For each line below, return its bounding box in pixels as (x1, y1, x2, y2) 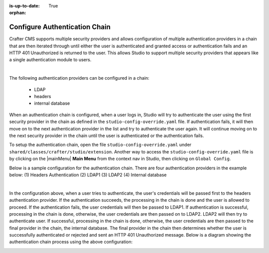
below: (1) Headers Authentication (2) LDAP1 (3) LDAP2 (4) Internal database (9, 172, 167, 178)
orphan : (9, 10, 26, 16)
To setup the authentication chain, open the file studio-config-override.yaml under (9, 142, 192, 148)
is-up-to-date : (9, 3, 40, 8)
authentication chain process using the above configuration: (9, 239, 133, 245)
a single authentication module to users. (9, 57, 92, 63)
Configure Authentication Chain (9, 23, 111, 31)
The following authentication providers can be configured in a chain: (9, 75, 149, 81)
